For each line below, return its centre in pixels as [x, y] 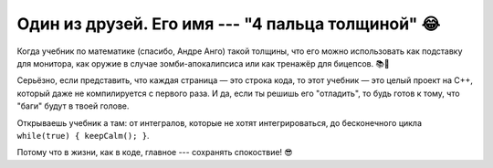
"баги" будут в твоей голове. [73, 106]
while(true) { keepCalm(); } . [83, 135]
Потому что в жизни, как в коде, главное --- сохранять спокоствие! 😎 [155, 152]
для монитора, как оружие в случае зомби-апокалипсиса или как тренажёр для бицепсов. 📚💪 [203, 63]
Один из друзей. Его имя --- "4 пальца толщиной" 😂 [229, 24]
